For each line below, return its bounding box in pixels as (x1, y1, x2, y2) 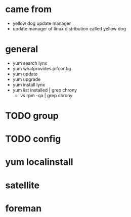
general (5, 44, 38, 55)
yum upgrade (12, 76, 41, 82)
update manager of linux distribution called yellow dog (12, 25, 126, 31)
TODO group (5, 110, 59, 122)
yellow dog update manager (12, 20, 71, 26)
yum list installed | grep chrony (12, 87, 77, 93)
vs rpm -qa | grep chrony (20, 92, 73, 98)
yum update (12, 71, 38, 77)
